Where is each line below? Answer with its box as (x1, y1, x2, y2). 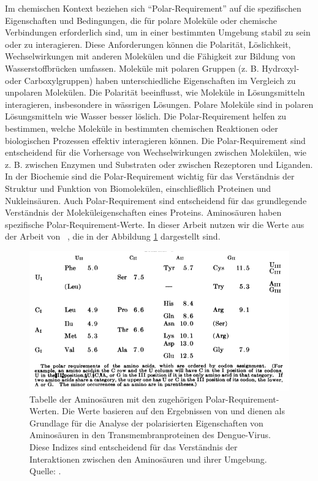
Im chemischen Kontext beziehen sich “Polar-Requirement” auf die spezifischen (5, 2, 301, 14)
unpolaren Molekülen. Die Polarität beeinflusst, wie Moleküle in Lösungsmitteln (5, 86, 305, 99)
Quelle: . (29, 464, 61, 477)
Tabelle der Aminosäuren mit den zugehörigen (29, 392, 203, 405)
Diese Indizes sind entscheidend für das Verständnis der (29, 441, 238, 453)
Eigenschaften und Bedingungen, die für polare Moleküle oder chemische (5, 13, 278, 26)
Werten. (29, 404, 59, 417)
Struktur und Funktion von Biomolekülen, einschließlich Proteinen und (5, 181, 271, 194)
